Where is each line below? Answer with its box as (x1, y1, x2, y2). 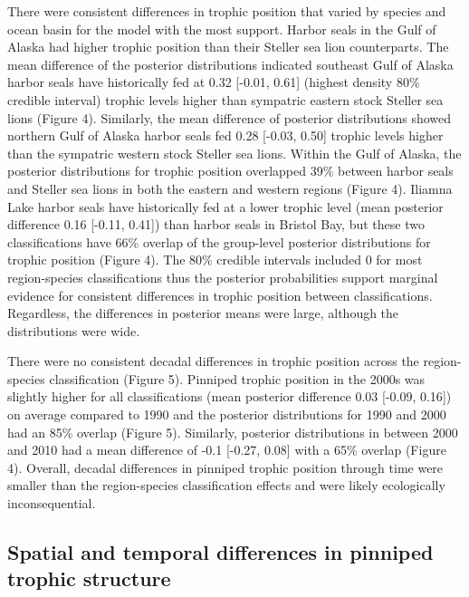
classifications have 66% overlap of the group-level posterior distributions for (7, 232, 431, 251)
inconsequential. (7, 494, 96, 513)
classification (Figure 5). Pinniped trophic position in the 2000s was (49, 369, 426, 388)
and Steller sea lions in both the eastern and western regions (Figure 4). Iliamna (7, 178, 453, 197)
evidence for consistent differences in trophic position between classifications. (7, 285, 433, 304)
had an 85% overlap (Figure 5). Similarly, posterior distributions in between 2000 (7, 422, 458, 441)
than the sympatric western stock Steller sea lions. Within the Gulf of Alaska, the (7, 143, 462, 162)
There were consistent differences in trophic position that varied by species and (7, 2, 446, 20)
